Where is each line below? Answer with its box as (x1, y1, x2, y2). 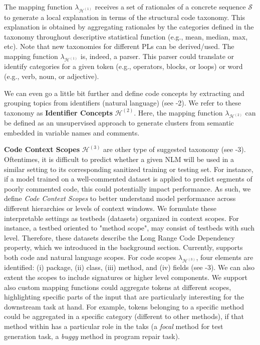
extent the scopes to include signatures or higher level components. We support (4, 272, 247, 282)
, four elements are (196, 251, 253, 262)
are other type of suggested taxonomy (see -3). (103, 144, 246, 154)
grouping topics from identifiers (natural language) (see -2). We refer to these (4, 97, 241, 108)
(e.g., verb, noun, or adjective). (4, 70, 99, 81)
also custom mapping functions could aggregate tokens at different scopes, (4, 281, 231, 292)
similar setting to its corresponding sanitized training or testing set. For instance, (4, 163, 253, 174)
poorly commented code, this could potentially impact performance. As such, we (4, 183, 251, 193)
